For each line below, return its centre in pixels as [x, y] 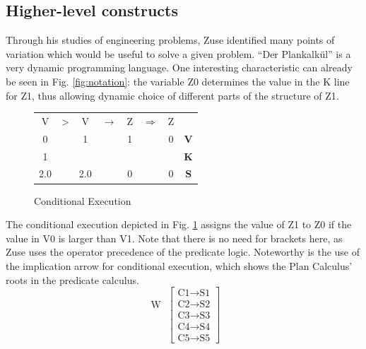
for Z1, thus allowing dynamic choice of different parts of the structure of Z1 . [172, 95]
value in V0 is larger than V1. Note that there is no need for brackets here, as [174, 238]
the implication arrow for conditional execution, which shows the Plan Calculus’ [179, 265]
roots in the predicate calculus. [72, 279]
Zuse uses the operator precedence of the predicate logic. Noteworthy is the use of [183, 252]
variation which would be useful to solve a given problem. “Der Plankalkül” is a [178, 53]
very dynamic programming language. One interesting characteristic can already [179, 67]
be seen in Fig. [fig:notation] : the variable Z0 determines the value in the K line [178, 81]
